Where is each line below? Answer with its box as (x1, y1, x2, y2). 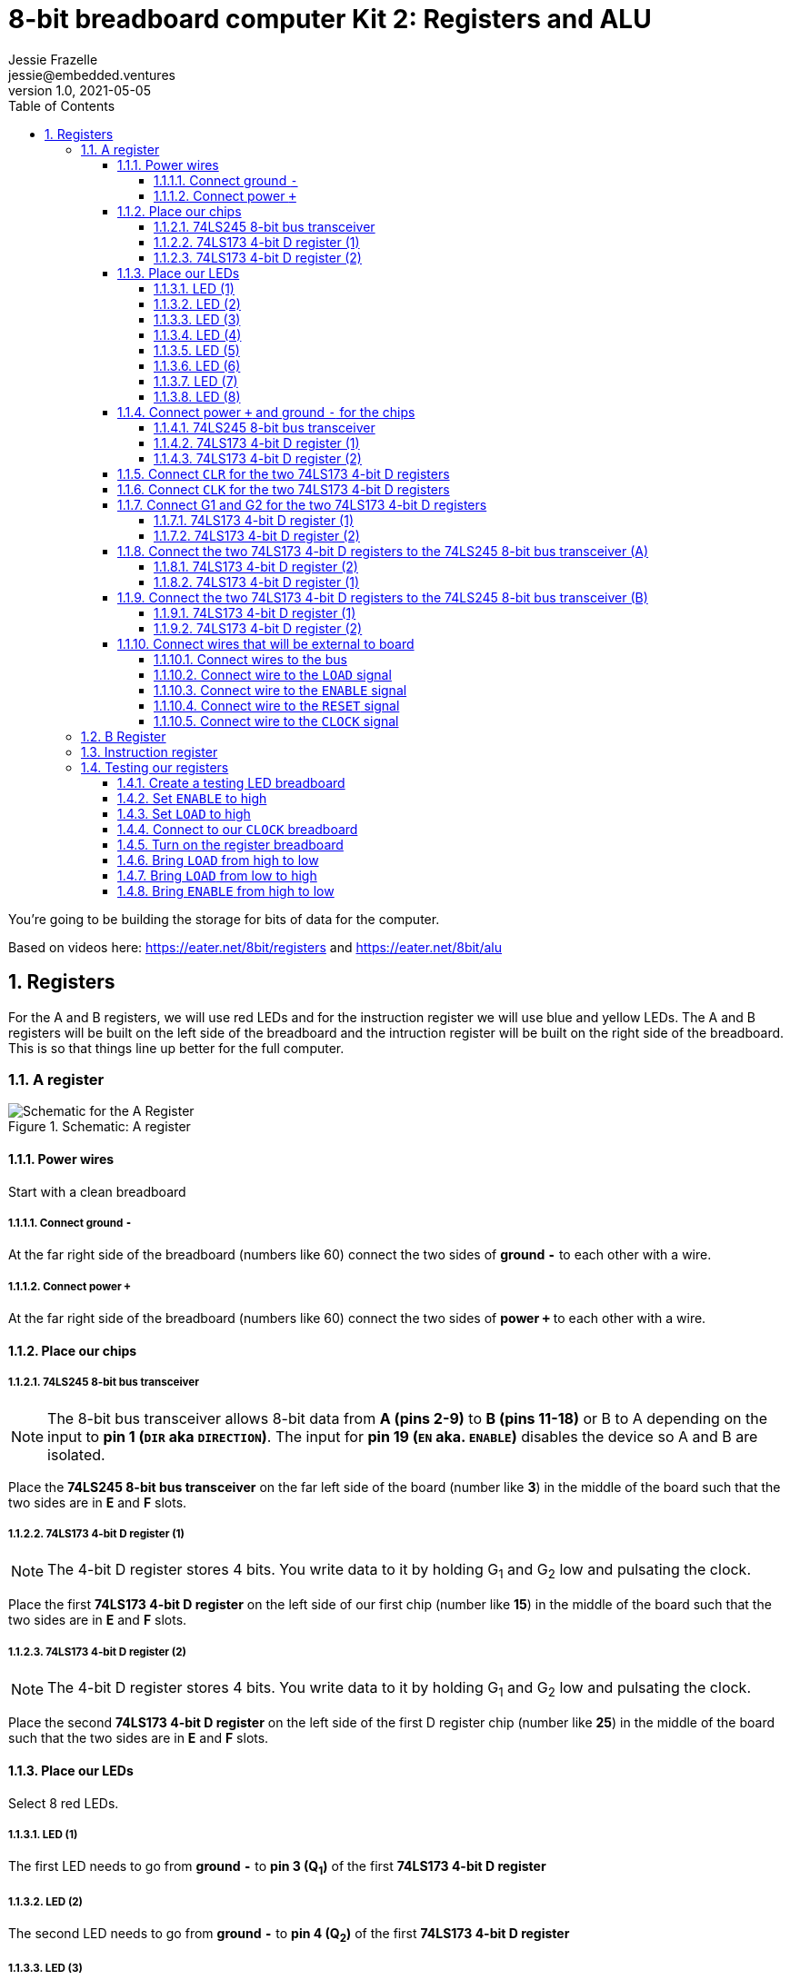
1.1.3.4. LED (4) (154, 326, 242, 343)
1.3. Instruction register (81, 743, 218, 760)
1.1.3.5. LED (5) (154, 342, 240, 358)
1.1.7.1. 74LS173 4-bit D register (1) (154, 512, 355, 528)
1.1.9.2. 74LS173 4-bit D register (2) (154, 620, 363, 636)
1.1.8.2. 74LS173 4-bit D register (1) (154, 573, 360, 590)
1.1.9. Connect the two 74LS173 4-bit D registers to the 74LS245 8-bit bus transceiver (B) (117, 589, 648, 605)
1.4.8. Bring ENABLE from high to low (117, 882, 335, 899)
